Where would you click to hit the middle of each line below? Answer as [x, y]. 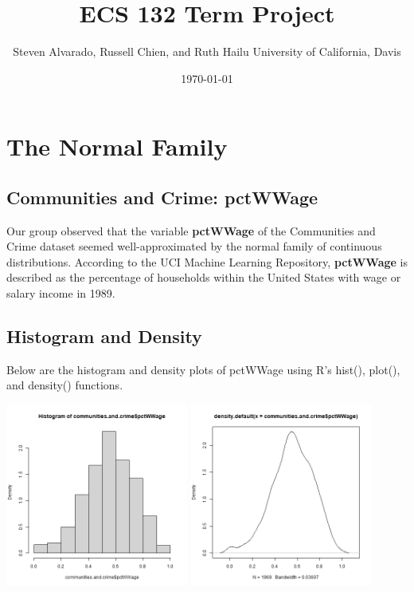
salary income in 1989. [61, 293]
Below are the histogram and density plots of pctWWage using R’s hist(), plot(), [203, 369]
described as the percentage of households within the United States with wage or [204, 277]
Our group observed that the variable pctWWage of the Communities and [191, 230]
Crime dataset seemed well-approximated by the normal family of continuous [194, 246]
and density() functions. [65, 385]
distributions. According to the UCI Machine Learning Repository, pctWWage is [207, 261]
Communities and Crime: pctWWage [162, 197]
